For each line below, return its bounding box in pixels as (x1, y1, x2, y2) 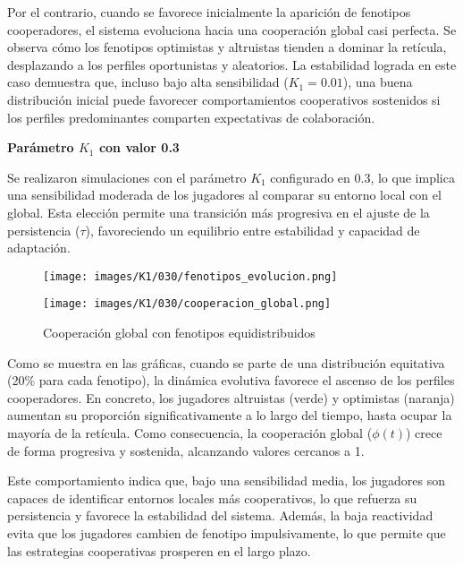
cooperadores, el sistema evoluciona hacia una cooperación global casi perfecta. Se (7, 20, 457, 39)
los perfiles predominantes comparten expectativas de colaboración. (7, 107, 375, 126)
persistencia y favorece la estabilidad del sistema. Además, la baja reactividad (7, 506, 434, 525)
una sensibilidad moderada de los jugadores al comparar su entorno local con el (7, 185, 442, 204)
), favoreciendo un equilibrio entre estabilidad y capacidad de (85, 220, 420, 239)
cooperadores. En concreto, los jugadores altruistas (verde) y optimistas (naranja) (7, 388, 455, 407)
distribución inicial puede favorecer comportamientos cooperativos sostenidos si (7, 90, 441, 108)
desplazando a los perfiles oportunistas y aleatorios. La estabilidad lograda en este (7, 55, 457, 73)
